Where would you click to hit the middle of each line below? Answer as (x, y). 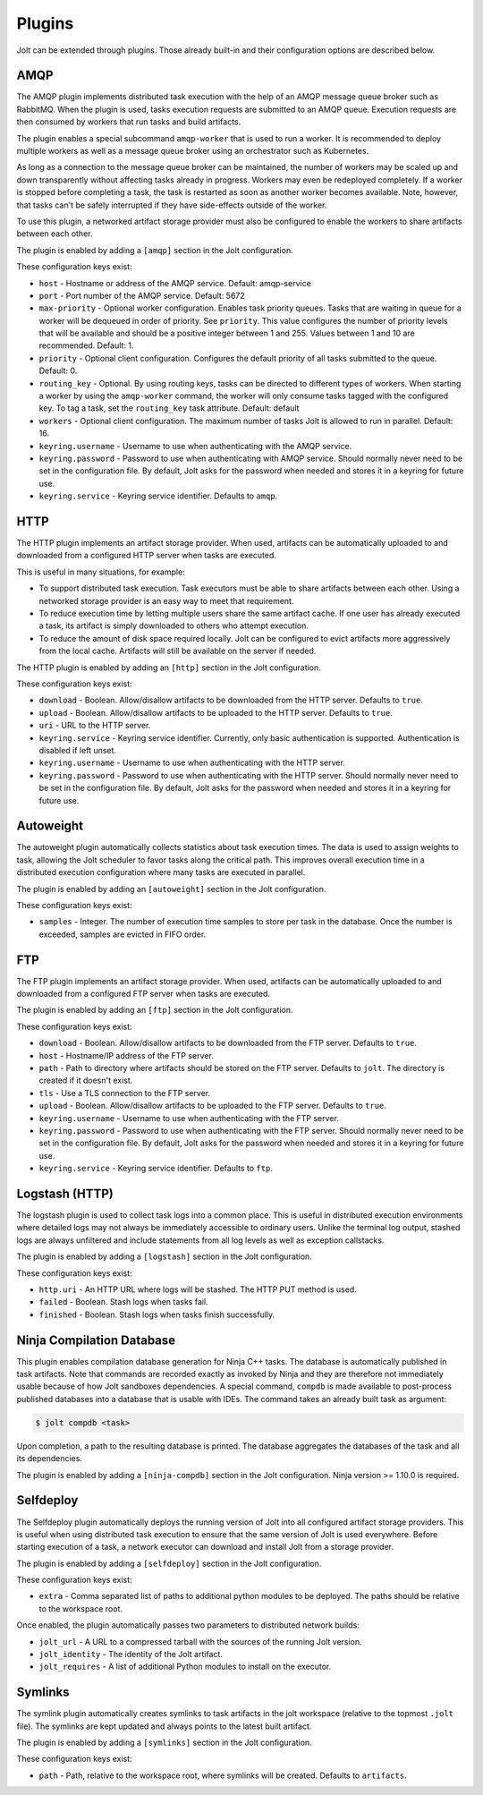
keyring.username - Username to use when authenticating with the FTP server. (189, 1118)
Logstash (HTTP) (65, 1193)
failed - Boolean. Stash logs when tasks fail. (124, 1302)
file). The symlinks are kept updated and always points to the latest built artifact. (164, 1726)
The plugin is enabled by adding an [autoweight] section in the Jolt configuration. (171, 889)
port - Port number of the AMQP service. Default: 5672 (142, 295)
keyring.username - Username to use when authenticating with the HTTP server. (192, 763)
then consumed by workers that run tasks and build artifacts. (129, 122)
